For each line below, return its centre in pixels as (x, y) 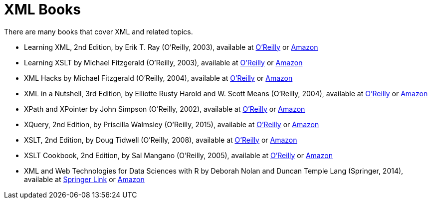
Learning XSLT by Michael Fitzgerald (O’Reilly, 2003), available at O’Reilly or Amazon (163, 62)
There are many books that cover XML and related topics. (99, 31)
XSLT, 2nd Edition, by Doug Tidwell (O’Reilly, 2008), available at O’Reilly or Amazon (161, 140)
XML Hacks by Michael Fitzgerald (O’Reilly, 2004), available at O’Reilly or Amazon (158, 78)
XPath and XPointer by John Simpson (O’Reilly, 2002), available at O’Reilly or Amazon (165, 109)
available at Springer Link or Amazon (84, 179)
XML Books (43, 9)
